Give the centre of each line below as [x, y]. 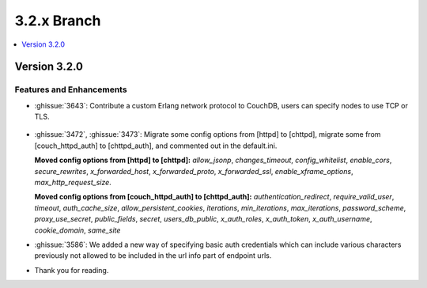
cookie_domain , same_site [77, 230]
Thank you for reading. [72, 270]
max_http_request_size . [73, 183]
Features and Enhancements [71, 89]
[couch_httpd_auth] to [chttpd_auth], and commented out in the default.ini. [156, 146]
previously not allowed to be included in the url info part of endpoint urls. [153, 256]
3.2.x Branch [58, 21]
